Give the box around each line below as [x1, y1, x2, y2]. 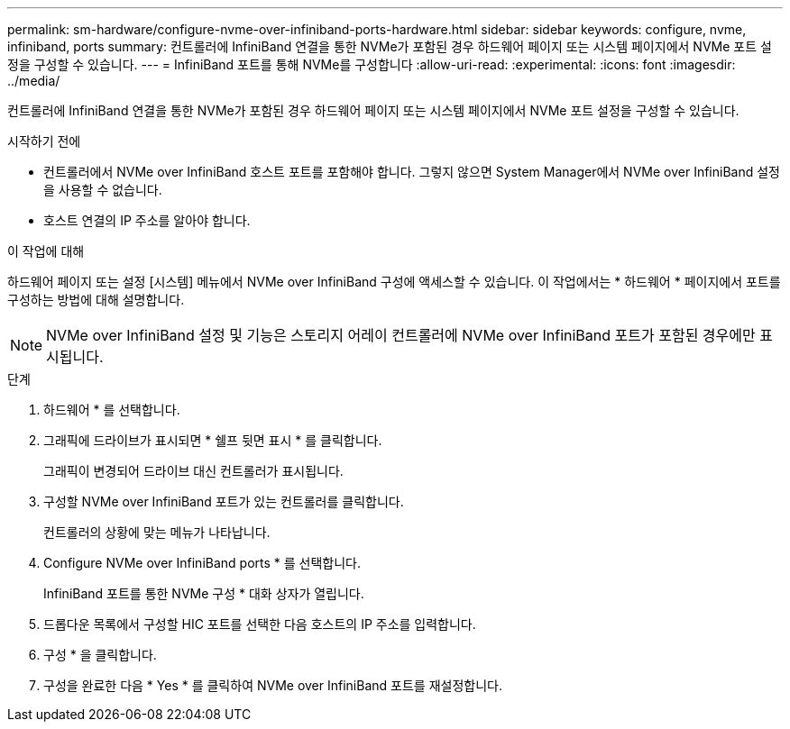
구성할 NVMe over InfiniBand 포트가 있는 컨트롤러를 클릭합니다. [43, 494, 404, 509]
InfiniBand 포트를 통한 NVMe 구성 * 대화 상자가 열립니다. [43, 586, 364, 601]
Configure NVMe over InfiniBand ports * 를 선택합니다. [43, 555, 362, 570]
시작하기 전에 [7, 133, 81, 149]
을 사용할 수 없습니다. [43, 182, 162, 197]
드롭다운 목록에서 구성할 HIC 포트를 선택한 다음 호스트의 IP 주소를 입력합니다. [43, 616, 476, 632]
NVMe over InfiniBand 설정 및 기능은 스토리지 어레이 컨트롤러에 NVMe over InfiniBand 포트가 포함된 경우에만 [46, 326, 756, 344]
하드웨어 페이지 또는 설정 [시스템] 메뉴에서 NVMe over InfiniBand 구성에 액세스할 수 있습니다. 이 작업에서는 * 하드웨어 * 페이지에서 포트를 [7, 274, 781, 289]
